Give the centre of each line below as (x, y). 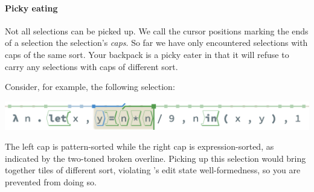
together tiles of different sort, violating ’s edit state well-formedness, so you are (153, 170)
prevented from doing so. (51, 181)
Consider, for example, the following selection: (90, 87)
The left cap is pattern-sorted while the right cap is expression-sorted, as (139, 146)
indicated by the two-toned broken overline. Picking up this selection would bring (155, 158)
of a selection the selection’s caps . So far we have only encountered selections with (156, 43)
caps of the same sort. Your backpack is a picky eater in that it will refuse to (147, 54)
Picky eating (31, 8)
